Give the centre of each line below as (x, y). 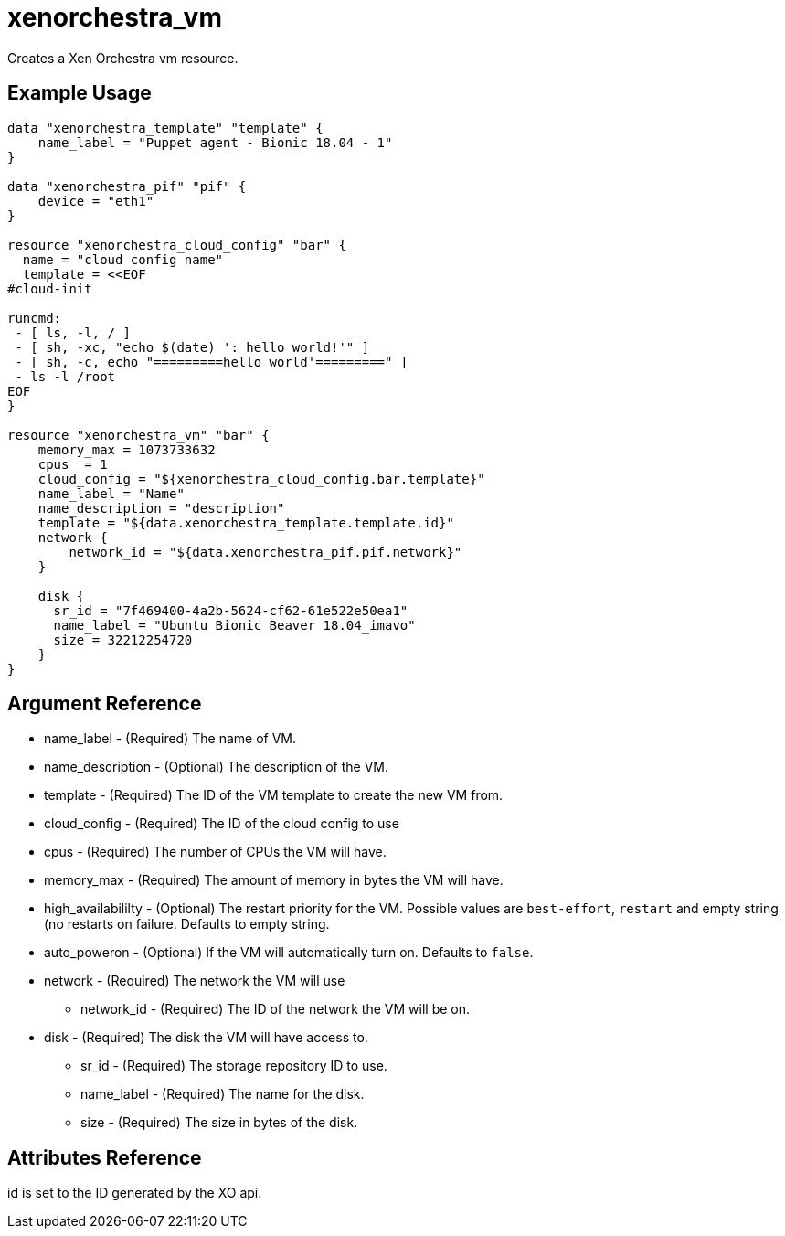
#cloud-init (50, 288)
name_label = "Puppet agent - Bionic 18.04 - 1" (215, 142)
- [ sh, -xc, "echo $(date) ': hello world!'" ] (192, 347)
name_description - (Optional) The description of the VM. (216, 767)
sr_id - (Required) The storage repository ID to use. (234, 1066)
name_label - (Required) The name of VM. (170, 739)
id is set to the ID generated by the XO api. (135, 1193)
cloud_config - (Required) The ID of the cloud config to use (222, 824)
